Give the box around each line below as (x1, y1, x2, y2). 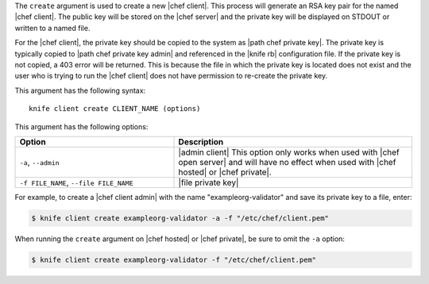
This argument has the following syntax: (14, 86, 146, 95)
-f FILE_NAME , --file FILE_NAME (19, 177, 134, 188)
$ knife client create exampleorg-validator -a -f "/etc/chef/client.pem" (31, 213, 330, 222)
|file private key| (178, 177, 239, 188)
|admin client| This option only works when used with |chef (178, 147, 400, 158)
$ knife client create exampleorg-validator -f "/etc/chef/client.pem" (31, 255, 317, 264)
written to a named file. (14, 23, 91, 33)
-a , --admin (19, 156, 60, 167)
